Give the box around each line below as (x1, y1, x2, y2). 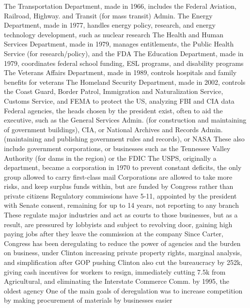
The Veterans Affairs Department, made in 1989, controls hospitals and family (4, 67, 237, 77)
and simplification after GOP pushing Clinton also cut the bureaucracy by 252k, (4, 257, 243, 267)
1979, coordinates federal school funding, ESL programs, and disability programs (4, 58, 244, 68)
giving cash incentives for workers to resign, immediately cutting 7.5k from (4, 266, 226, 277)
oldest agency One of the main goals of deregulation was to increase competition (4, 285, 243, 295)
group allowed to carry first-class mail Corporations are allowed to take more (4, 171, 233, 182)
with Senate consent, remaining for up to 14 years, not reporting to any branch (4, 200, 239, 210)
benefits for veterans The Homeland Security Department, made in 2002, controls (4, 77, 246, 87)
